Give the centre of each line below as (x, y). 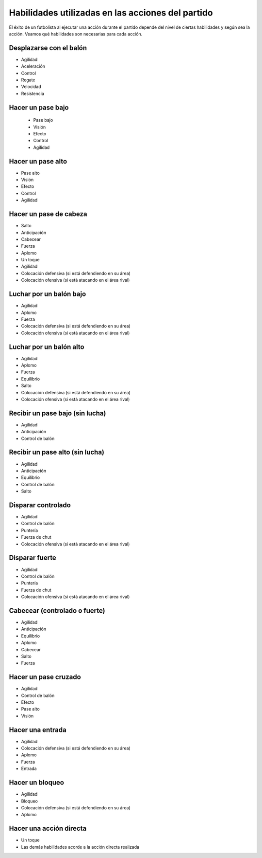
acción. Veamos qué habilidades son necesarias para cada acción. (76, 34)
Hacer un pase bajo (39, 107)
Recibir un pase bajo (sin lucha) (57, 413)
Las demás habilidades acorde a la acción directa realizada (80, 847)
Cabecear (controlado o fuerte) (57, 611)
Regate (28, 80)
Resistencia (33, 93)
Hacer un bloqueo (36, 783)
